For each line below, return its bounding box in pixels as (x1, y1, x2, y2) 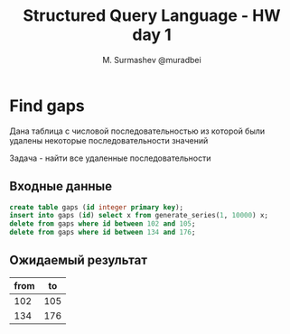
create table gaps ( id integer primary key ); (9, 202, 183, 212)
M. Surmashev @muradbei (102, 54, 201, 65)
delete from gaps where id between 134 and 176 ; (9, 227, 196, 237)
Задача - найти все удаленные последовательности (9, 153, 211, 163)
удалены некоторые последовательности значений (9, 135, 209, 145)
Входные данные (9, 179, 113, 194)
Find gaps (9, 96, 86, 116)
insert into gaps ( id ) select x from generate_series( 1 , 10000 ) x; (9, 211, 269, 220)
